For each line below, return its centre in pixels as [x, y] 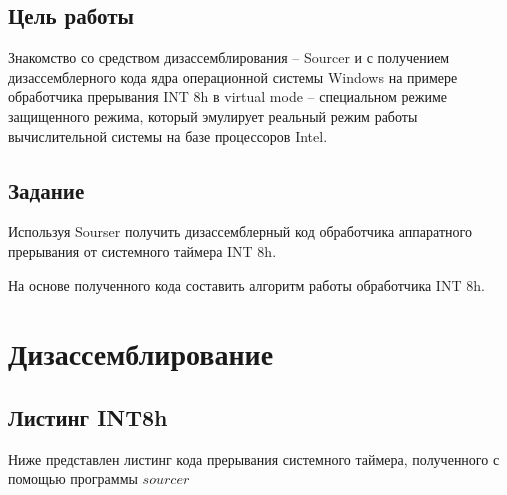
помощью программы [73, 478]
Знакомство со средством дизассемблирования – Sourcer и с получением [229, 57]
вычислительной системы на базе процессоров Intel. [168, 135]
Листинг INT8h [88, 416]
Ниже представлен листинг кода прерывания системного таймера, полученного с [254, 458]
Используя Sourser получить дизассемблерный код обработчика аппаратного [240, 231]
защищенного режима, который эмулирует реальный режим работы [213, 115]
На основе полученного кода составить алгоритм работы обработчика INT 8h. [246, 284]
